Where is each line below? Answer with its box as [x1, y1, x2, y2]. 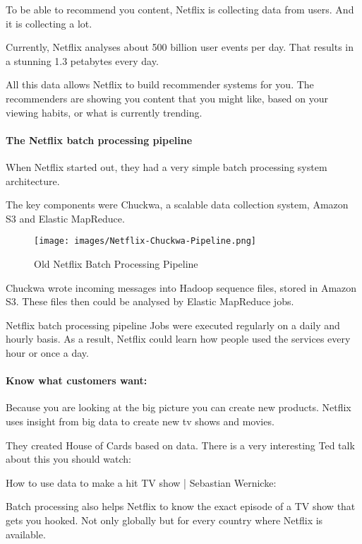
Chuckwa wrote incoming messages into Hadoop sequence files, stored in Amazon [6, 280, 357, 295]
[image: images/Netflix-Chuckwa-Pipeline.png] [34, 236, 256, 247]
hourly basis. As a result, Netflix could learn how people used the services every [6, 331, 351, 346]
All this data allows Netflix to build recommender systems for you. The [6, 77, 314, 92]
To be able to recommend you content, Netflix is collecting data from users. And [6, 2, 354, 16]
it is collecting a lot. [6, 16, 92, 30]
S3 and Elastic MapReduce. [6, 211, 125, 225]
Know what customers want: [6, 373, 147, 388]
